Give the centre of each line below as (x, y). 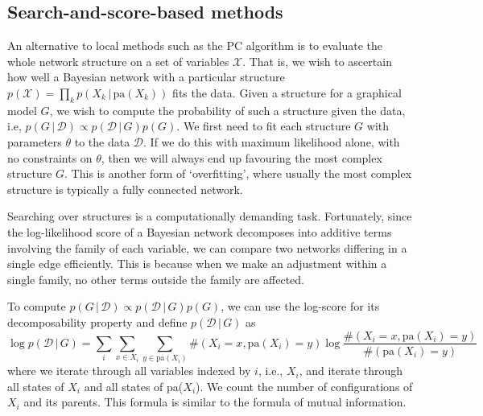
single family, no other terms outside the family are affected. (156, 279)
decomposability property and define (97, 321)
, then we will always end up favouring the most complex (242, 157)
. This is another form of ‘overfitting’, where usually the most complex (238, 173)
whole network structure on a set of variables (118, 61)
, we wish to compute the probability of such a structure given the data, (227, 110)
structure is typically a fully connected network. (125, 189)
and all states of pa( (134, 386)
